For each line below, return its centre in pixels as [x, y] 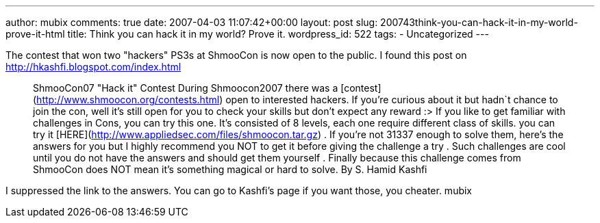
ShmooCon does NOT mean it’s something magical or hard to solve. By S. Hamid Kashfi [230, 169]
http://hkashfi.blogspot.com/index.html [93, 67]
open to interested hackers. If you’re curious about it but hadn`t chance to [392, 100]
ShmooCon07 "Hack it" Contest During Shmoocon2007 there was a [186, 88]
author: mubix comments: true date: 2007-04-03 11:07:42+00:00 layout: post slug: [192, 22]
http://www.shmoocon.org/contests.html [128, 100]
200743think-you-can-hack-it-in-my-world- [479, 22]
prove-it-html [35, 34]
